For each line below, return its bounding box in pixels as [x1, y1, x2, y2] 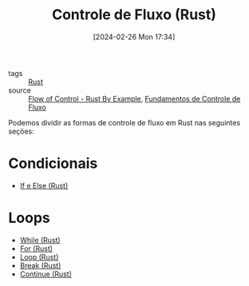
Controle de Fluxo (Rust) [51, 6, 217, 24]
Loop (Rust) [19, 252, 59, 261]
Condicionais [8, 154, 98, 173]
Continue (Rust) [19, 269, 72, 279]
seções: [8, 126, 34, 136]
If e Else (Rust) [19, 181, 69, 190]
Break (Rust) [19, 260, 61, 270]
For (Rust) [19, 244, 53, 253]
